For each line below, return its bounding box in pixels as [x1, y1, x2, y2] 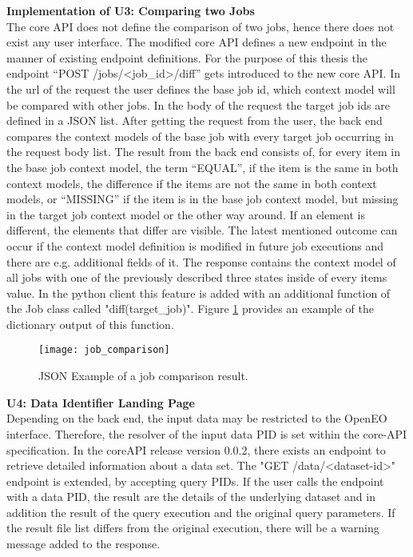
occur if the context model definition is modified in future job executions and [6, 237, 383, 254]
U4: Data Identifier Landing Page [6, 394, 195, 411]
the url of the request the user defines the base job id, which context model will [6, 80, 395, 97]
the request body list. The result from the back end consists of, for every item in [6, 143, 400, 160]
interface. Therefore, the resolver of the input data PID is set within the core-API [6, 425, 407, 442]
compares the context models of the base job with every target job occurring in [6, 127, 394, 144]
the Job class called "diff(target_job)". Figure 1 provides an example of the [6, 300, 374, 317]
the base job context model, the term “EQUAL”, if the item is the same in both [6, 158, 399, 175]
